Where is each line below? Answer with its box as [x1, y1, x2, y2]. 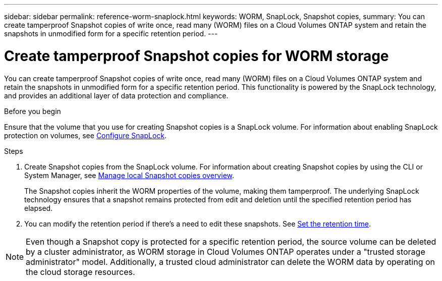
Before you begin [4, 106, 61, 116]
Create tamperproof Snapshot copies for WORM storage [4, 47, 389, 65]
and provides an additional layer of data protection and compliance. [4, 91, 229, 100]
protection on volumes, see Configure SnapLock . [4, 131, 167, 140]
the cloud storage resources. [26, 266, 135, 277]
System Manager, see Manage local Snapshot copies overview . [24, 171, 235, 180]
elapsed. [24, 203, 53, 212]
